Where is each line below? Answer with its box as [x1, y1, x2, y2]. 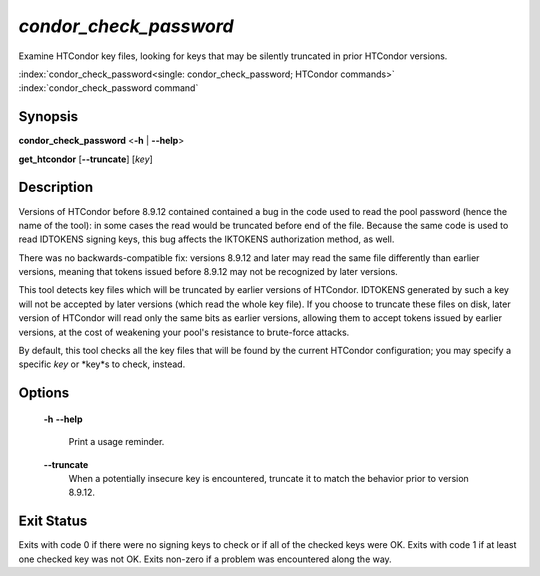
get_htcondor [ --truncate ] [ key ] [18, 153, 154, 165]
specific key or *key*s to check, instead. [18, 358, 186, 370]
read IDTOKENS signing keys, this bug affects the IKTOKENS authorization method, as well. [18, 233, 395, 245]
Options [18, 385, 70, 402]
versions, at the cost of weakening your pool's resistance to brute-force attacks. [18, 326, 350, 338]
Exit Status [18, 513, 88, 530]
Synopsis [18, 108, 79, 125]
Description [18, 179, 94, 196]
